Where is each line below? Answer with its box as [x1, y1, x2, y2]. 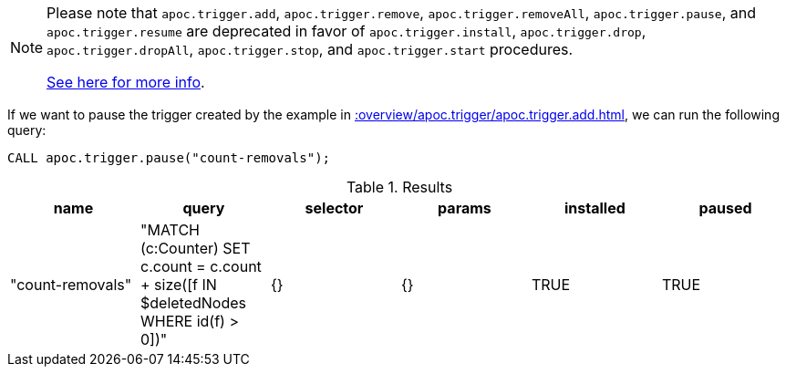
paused [698, 199, 752, 217]
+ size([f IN [140, 275, 217, 294]
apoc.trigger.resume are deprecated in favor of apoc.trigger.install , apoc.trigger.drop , [47, 22, 646, 40]
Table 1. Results [346, 178, 453, 196]
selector [305, 199, 364, 217]
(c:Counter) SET [140, 239, 251, 257]
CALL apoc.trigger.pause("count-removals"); [7, 151, 331, 165]
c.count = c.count [140, 257, 262, 275]
